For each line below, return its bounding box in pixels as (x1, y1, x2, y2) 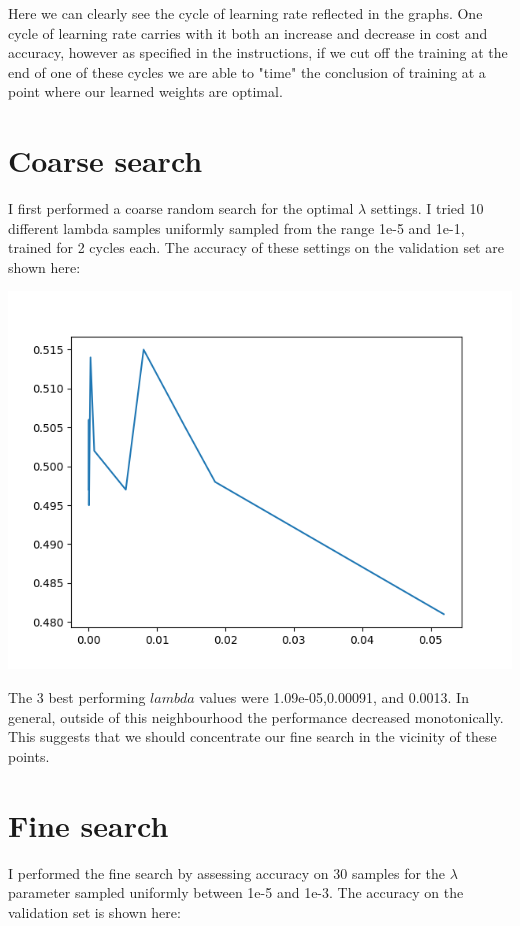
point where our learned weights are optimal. (8, 81, 283, 102)
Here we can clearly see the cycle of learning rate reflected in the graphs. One (8, 3, 483, 23)
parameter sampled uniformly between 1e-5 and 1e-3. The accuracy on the (8, 882, 464, 903)
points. (8, 745, 50, 766)
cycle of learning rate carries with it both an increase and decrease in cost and (8, 22, 488, 43)
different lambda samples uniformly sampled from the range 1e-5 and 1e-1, (8, 217, 465, 238)
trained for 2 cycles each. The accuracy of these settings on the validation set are (8, 237, 504, 258)
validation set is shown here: (8, 901, 181, 922)
